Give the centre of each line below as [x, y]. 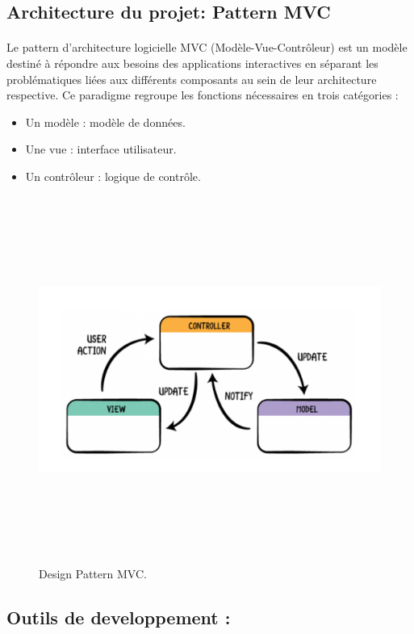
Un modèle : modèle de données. [105, 122]
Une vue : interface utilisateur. [101, 149]
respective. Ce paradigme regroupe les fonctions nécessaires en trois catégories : [203, 95]
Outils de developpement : [119, 617]
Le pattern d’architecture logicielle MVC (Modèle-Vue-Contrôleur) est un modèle [207, 47]
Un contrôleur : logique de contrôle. [113, 176]
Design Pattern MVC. [93, 573]
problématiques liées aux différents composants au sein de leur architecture [192, 79]
